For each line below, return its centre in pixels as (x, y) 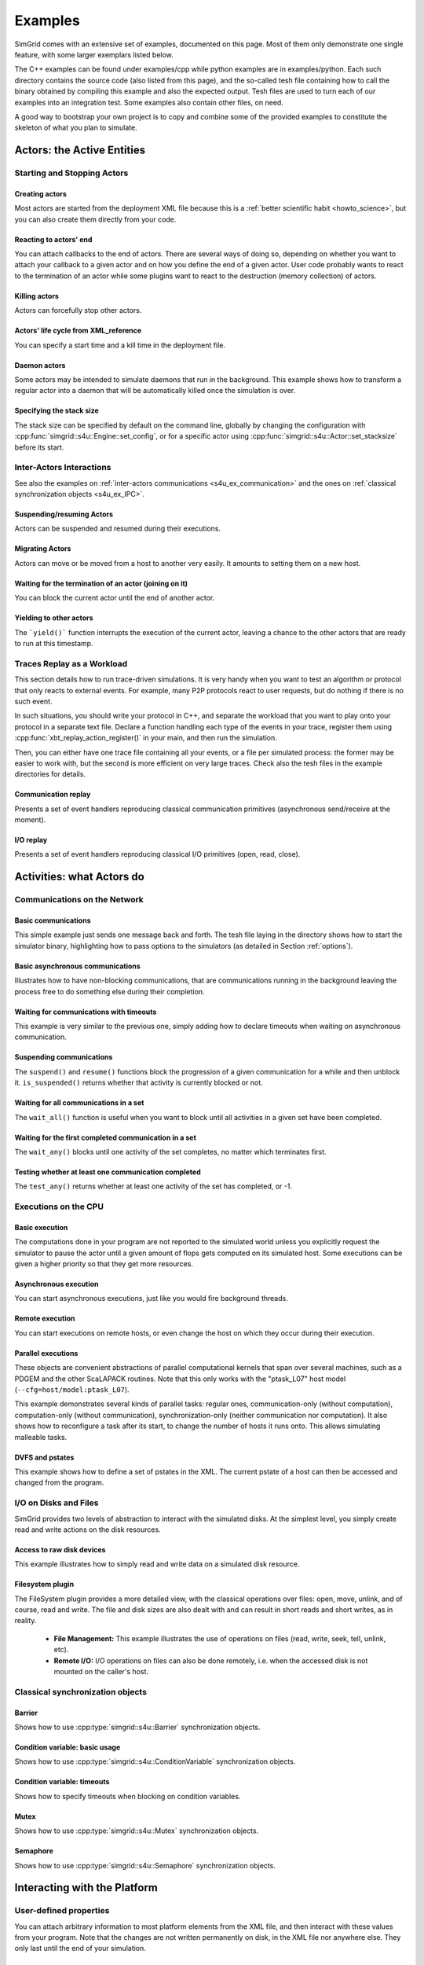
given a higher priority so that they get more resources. (104, 1264)
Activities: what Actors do (79, 877)
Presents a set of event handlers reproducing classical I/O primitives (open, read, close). (157, 854)
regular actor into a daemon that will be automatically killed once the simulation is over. (155, 391)
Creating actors (40, 193)
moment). (30, 820)
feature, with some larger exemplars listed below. (94, 54)
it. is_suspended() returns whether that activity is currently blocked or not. (139, 1083)
